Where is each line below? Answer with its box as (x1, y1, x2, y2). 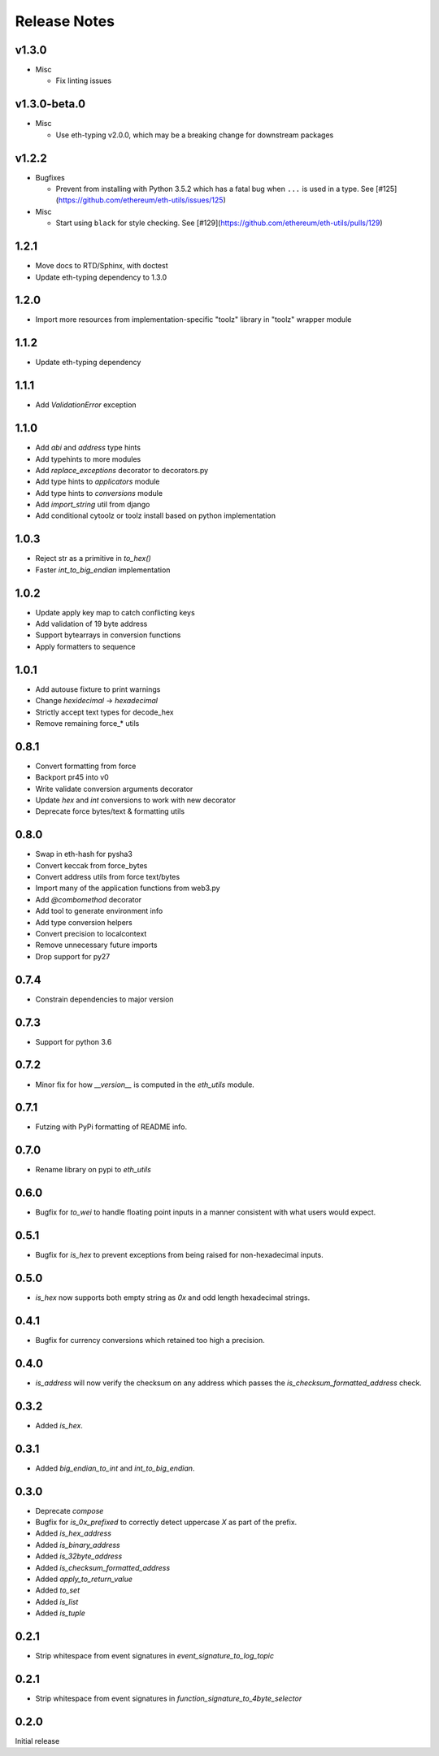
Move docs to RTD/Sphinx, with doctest (35, 261, 168, 271)
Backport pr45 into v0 (35, 772, 109, 782)
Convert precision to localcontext (35, 929, 147, 939)
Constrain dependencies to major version (35, 994, 174, 1004)
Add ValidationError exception (35, 400, 137, 410)
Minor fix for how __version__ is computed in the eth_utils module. (35, 1080, 255, 1089)
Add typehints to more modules (35, 454, 141, 463)
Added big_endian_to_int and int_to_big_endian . (35, 1463, 195, 1473)
